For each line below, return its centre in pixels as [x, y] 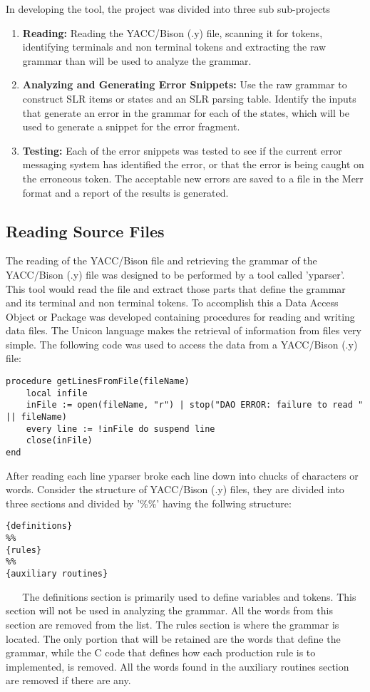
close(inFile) [59, 441]
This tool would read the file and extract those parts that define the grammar [176, 288]
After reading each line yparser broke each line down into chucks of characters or [182, 475]
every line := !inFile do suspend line [120, 429]
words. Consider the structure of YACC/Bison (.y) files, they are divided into [175, 489]
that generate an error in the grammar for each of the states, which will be [186, 112]
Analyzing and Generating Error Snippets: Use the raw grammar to [185, 84]
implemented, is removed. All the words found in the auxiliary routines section [178, 666]
